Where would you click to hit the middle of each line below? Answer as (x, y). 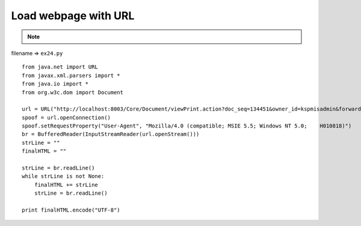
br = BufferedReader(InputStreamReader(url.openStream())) (111, 134)
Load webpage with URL (73, 16)
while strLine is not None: (63, 176)
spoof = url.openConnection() (66, 118)
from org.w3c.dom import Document (73, 92)
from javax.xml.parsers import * (71, 75)
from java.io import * (55, 84)
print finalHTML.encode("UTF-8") (71, 210)
